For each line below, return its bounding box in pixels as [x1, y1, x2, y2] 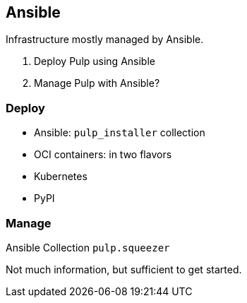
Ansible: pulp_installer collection [34, 126, 205, 139]
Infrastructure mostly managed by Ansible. [6, 33, 204, 46]
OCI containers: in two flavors [34, 148, 172, 161]
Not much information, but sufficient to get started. [6, 263, 242, 275]
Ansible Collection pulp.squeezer [6, 241, 170, 254]
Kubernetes [34, 170, 88, 183]
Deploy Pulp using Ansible [34, 55, 155, 68]
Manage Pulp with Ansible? [34, 77, 160, 90]
